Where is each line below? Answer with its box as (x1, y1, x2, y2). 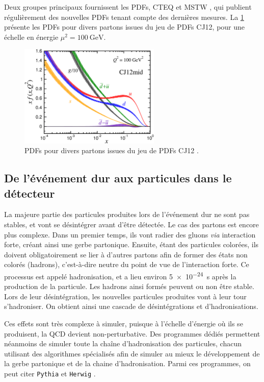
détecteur (4, 185, 55, 201)
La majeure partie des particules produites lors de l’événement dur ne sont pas (4, 209, 250, 220)
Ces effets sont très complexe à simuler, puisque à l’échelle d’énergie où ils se (4, 318, 243, 329)
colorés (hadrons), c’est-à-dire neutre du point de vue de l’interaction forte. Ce (4, 259, 249, 270)
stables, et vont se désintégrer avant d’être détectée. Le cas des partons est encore (4, 219, 259, 230)
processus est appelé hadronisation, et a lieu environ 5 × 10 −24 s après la (4, 270, 236, 281)
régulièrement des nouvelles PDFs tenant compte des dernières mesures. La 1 (4, 11, 244, 22)
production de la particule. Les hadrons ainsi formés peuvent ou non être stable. (4, 281, 254, 292)
